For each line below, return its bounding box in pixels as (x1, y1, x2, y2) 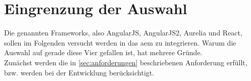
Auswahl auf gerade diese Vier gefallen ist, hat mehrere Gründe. (4, 47, 203, 58)
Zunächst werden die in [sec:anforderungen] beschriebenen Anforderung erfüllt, (4, 57, 247, 67)
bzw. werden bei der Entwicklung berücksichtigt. (4, 67, 155, 77)
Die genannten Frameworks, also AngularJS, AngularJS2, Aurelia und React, (4, 27, 242, 38)
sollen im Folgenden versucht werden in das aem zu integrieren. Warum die (4, 37, 236, 48)
